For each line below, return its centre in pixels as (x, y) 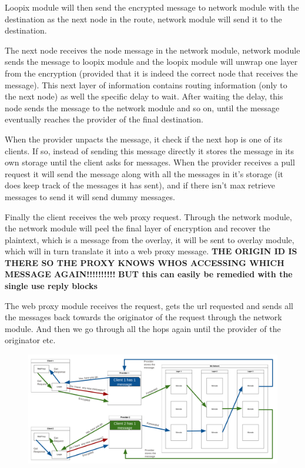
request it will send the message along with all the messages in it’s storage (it (144, 173)
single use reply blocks (51, 286)
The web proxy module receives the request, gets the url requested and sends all (149, 305)
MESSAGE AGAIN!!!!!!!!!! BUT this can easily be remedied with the (149, 274)
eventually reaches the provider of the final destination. (104, 119)
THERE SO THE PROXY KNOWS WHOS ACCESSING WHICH (145, 262)
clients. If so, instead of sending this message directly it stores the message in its (150, 150)
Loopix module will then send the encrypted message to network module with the (152, 7)
